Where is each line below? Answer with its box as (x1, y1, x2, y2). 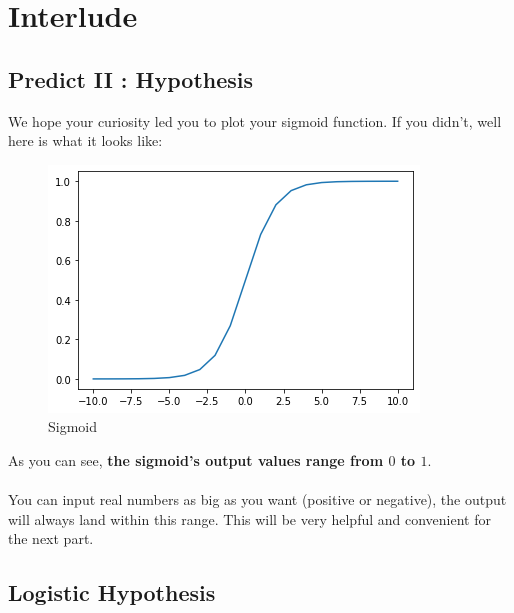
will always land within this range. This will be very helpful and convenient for (8, 508, 491, 529)
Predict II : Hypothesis (8, 63, 254, 94)
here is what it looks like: (8, 130, 163, 151)
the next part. (8, 528, 94, 549)
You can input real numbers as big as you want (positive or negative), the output (8, 489, 507, 510)
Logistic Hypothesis (8, 577, 216, 608)
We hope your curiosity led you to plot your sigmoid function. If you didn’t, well (8, 110, 502, 131)
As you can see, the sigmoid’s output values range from (8, 449, 384, 470)
